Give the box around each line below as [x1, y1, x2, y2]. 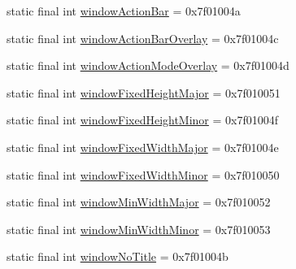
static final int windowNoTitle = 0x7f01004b [7, 248, 229, 265]
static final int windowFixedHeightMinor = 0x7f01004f [7, 111, 279, 128]
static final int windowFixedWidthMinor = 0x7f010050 [7, 166, 280, 183]
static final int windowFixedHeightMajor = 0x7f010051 [7, 84, 281, 101]
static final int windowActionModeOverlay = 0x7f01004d [7, 57, 289, 74]
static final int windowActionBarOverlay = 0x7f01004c [7, 29, 279, 46]
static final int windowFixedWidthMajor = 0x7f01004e [7, 138, 279, 155]
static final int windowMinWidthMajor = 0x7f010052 [7, 193, 271, 210]
